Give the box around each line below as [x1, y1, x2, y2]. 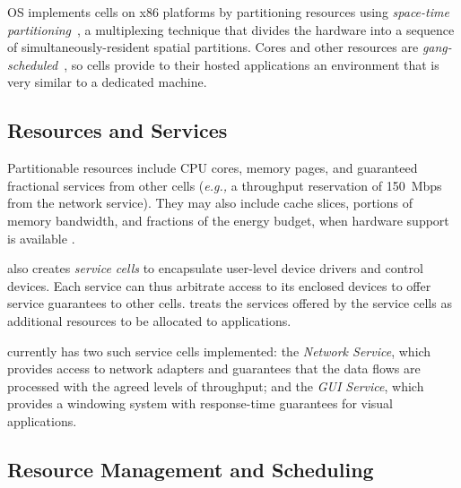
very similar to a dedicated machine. [7, 73, 207, 91]
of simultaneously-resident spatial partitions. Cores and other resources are [7, 38, 419, 56]
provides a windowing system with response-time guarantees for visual [7, 394, 394, 413]
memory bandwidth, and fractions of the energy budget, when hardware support [7, 210, 449, 229]
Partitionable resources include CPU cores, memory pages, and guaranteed [7, 158, 418, 177]
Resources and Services [7, 116, 228, 144]
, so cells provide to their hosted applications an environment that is [64, 55, 439, 73]
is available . [7, 228, 75, 247]
